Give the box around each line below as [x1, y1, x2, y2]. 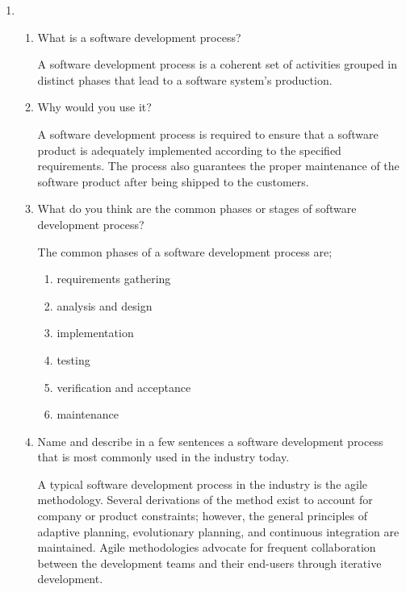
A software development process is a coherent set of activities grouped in [37, 56, 398, 73]
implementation [57, 324, 134, 341]
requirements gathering [57, 270, 171, 287]
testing [57, 351, 90, 368]
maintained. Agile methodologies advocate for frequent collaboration [37, 539, 376, 556]
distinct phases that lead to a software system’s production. [37, 71, 333, 88]
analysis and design [57, 297, 153, 314]
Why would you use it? [37, 98, 152, 115]
